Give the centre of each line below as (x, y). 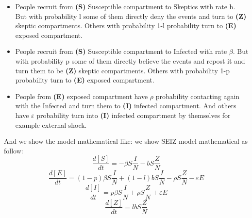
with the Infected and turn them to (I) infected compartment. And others (126, 106)
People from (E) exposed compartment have (82, 96)
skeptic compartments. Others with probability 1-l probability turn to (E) (126, 25)
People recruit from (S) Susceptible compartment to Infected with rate (121, 51)
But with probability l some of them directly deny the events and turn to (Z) (131, 16)
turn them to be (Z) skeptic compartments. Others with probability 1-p (123, 70)
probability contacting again (198, 96)
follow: (14, 150)
